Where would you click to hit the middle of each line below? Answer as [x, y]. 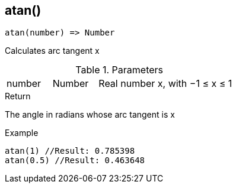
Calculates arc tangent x [52, 51]
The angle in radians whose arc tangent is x [90, 115]
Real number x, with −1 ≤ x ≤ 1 [165, 84]
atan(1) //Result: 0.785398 [70, 151]
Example [22, 133]
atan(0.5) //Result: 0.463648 [75, 161]
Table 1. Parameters [119, 70]
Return [18, 96]
